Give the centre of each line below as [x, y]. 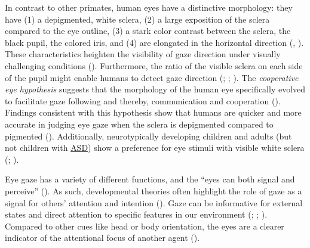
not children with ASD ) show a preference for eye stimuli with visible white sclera [155, 148]
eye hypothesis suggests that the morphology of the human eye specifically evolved [155, 89]
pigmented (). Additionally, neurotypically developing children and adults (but [148, 136]
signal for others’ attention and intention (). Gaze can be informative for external [154, 202]
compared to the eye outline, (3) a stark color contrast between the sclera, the [148, 31]
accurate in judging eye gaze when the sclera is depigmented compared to [139, 124]
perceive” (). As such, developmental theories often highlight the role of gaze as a [154, 190]
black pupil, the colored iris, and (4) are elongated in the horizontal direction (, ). [154, 42]
